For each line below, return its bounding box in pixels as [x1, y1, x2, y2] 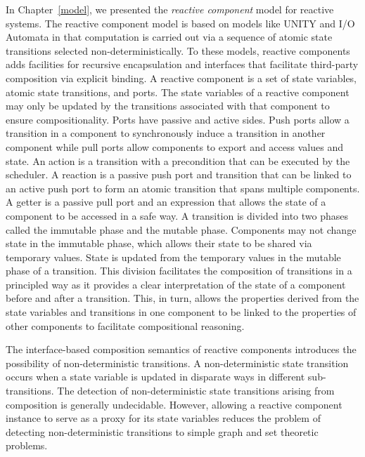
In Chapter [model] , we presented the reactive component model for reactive [6, 2, 334, 16]
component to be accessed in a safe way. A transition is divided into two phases [6, 208, 349, 223]
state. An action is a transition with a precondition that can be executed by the [6, 153, 350, 168]
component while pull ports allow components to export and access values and [6, 139, 343, 154]
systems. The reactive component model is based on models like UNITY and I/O [6, 15, 355, 30]
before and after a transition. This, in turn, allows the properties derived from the [6, 291, 359, 305]
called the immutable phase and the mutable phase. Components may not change [6, 222, 357, 237]
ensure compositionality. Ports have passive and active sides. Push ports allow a [6, 112, 350, 126]
